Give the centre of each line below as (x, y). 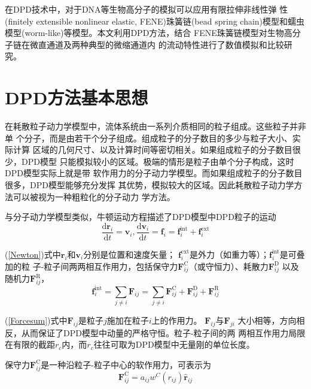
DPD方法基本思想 (77, 97)
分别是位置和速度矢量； (129, 254)
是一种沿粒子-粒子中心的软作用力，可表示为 (126, 364)
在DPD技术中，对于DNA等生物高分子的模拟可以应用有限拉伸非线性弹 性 (147, 9)
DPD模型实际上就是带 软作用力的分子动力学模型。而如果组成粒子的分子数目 (154, 173)
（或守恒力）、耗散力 (228, 266)
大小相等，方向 (267, 320)
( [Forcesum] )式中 (36, 320)
